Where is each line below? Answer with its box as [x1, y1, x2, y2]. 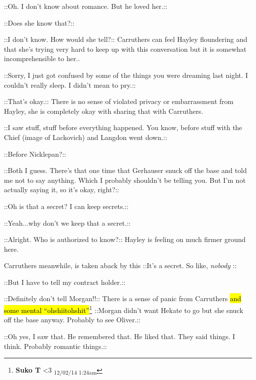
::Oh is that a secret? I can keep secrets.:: [4, 201, 129, 211]
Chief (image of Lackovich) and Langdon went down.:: [4, 132, 167, 142]
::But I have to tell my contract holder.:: [4, 276, 126, 287]
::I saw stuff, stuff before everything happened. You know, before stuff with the [4, 122, 242, 133]
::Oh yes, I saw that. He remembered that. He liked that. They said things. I [4, 331, 235, 341]
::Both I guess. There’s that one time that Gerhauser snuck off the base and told [4, 165, 247, 175]
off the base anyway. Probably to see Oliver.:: [4, 314, 141, 325]
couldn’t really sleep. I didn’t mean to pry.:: [4, 79, 136, 90]
